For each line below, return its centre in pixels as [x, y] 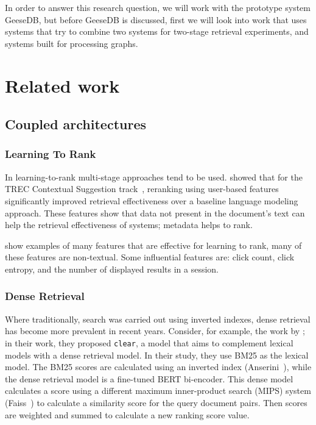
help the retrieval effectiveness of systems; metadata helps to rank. [129, 225]
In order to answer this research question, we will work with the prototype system [158, 7]
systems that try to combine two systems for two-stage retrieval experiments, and [157, 31]
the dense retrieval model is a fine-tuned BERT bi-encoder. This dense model [149, 378]
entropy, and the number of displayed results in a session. [112, 269]
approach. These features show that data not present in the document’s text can [155, 212]
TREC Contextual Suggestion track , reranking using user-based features [142, 189]
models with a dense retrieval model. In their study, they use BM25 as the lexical [157, 355]
